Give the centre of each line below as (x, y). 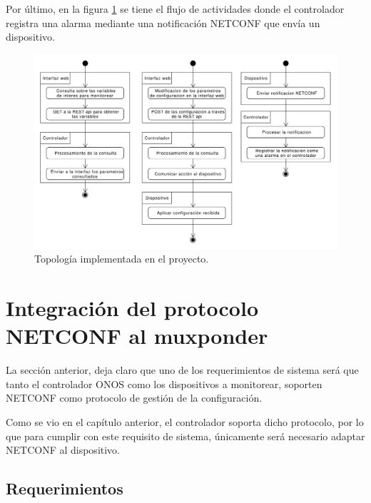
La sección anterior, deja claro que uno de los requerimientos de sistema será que (182, 370)
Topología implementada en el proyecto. (122, 259)
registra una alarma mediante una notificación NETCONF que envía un (163, 22)
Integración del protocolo (132, 308)
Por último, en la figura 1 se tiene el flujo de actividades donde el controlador (175, 9)
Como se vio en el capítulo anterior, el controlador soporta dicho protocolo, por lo (185, 421)
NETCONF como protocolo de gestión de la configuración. (134, 398)
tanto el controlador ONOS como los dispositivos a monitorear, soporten (164, 383)
